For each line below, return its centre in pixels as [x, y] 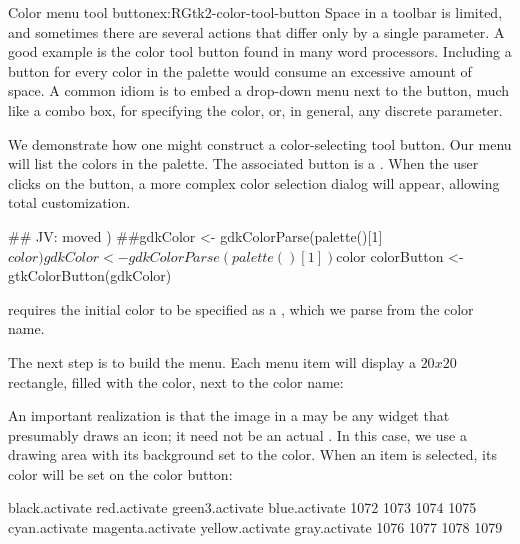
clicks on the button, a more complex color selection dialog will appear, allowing [254, 182]
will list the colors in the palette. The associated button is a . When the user [243, 163]
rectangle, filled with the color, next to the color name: [176, 381]
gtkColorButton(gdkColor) [90, 275]
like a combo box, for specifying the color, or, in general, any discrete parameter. [255, 109]
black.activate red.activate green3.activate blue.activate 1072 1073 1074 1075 [242, 507]
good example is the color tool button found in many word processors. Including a [260, 51]
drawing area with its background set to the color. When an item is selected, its [252, 454]
